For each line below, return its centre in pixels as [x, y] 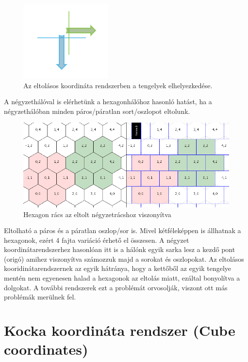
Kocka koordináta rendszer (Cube [120, 330]
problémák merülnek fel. [40, 297]
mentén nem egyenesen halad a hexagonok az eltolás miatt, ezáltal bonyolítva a [122, 278]
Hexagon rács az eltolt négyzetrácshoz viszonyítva [97, 214]
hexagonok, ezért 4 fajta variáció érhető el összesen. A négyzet [97, 240]
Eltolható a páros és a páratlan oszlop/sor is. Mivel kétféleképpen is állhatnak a [123, 230]
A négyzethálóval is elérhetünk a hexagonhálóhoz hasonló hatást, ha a [108, 102]
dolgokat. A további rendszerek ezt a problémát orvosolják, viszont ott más [116, 287]
